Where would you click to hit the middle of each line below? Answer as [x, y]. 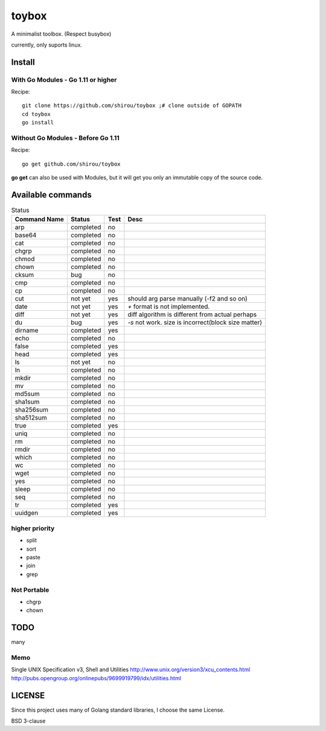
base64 [26, 235]
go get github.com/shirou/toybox [71, 164]
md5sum [27, 394]
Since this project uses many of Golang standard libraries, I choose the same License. [118, 710]
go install [38, 123]
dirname [27, 331]
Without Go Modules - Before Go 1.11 [66, 138]
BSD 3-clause [28, 721]
